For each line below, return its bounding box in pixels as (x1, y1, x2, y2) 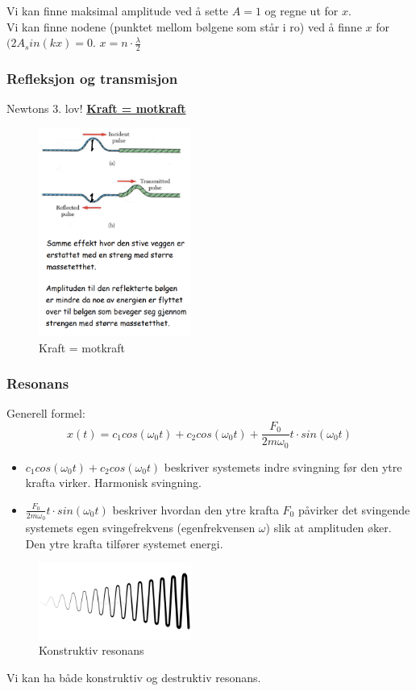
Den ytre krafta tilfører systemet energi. (25, 535, 223, 552)
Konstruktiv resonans (39, 642, 144, 659)
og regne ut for (264, 2, 339, 19)
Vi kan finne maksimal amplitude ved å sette (6, 2, 229, 19)
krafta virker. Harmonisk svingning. (25, 474, 202, 491)
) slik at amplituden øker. (265, 518, 392, 535)
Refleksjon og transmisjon (6, 68, 178, 88)
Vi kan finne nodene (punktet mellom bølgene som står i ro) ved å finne (6, 18, 362, 35)
